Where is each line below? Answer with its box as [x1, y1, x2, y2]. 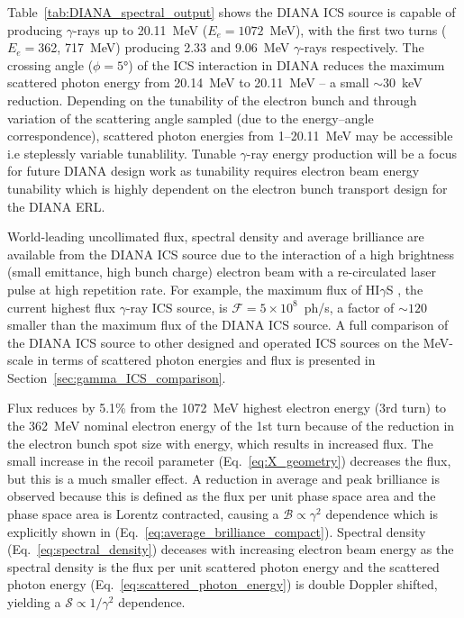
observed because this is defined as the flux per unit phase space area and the [7, 486, 436, 505]
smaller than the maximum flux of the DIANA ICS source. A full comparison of [7, 315, 449, 334]
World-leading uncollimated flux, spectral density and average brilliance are [7, 227, 424, 246]
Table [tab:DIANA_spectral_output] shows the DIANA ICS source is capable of [7, 3, 456, 21]
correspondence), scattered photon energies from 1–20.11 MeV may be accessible [7, 126, 453, 145]
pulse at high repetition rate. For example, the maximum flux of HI [7, 279, 380, 298]
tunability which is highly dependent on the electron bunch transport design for [7, 178, 448, 197]
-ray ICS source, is [125, 297, 228, 316]
